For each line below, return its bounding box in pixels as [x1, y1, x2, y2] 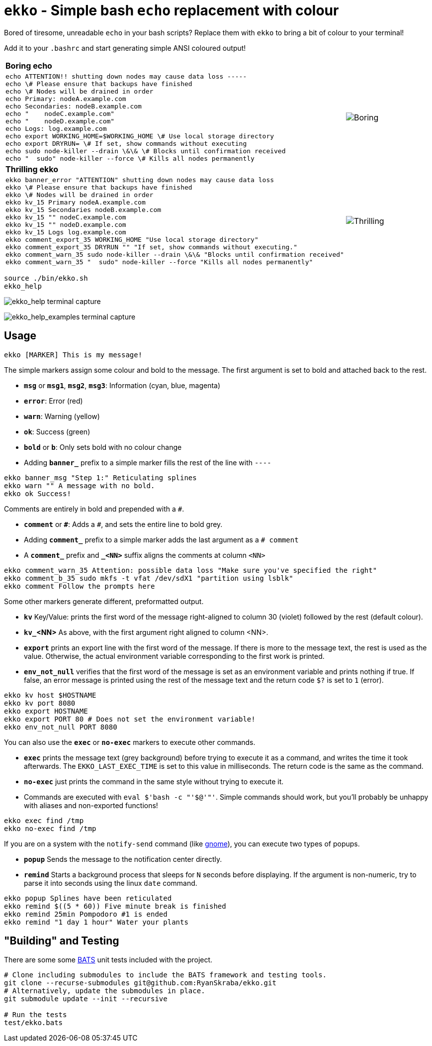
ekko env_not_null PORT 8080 [4, 723, 117, 731]
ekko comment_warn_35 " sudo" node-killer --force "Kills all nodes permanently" [5, 258, 313, 266]
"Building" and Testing [4, 935, 119, 947]
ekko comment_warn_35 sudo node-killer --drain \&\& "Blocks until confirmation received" [5, 250, 344, 258]
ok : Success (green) [24, 427, 90, 436]
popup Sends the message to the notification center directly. [24, 854, 222, 863]
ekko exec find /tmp [4, 816, 84, 825]
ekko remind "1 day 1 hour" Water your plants [4, 918, 188, 926]
